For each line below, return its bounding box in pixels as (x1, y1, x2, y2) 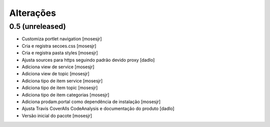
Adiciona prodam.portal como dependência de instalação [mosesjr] (21, 99, 161, 105)
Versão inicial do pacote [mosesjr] (21, 113, 92, 119)
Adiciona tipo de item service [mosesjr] (21, 78, 103, 84)
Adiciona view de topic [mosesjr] (21, 71, 89, 77)
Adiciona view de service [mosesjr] (21, 64, 94, 70)
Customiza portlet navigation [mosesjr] (21, 36, 102, 42)
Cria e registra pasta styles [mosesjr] (21, 50, 98, 56)
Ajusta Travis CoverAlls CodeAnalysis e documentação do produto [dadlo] (21, 106, 174, 112)
